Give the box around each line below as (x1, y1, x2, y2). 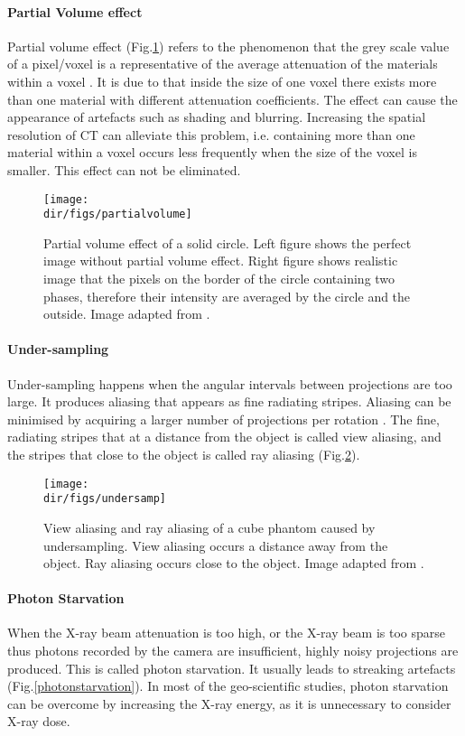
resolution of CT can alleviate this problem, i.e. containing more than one (7, 125, 415, 144)
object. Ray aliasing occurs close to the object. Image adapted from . (43, 554, 424, 573)
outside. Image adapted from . (43, 304, 210, 323)
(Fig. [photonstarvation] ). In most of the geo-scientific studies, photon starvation (7, 676, 449, 695)
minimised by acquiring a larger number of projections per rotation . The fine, (7, 409, 440, 428)
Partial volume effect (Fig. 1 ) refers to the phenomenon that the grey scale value (7, 36, 450, 55)
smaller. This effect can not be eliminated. (7, 160, 241, 179)
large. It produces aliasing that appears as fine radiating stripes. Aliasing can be (7, 392, 451, 411)
